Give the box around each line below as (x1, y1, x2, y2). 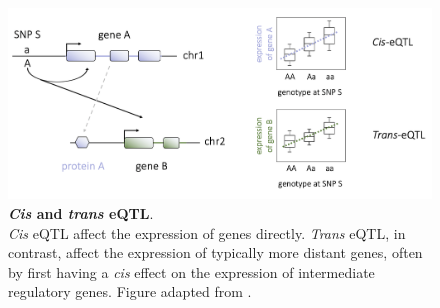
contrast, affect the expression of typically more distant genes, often (8, 242, 423, 263)
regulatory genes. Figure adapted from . (8, 281, 252, 302)
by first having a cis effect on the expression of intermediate (8, 261, 375, 282)
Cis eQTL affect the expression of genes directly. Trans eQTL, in (8, 222, 406, 243)
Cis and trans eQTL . (8, 203, 154, 224)
